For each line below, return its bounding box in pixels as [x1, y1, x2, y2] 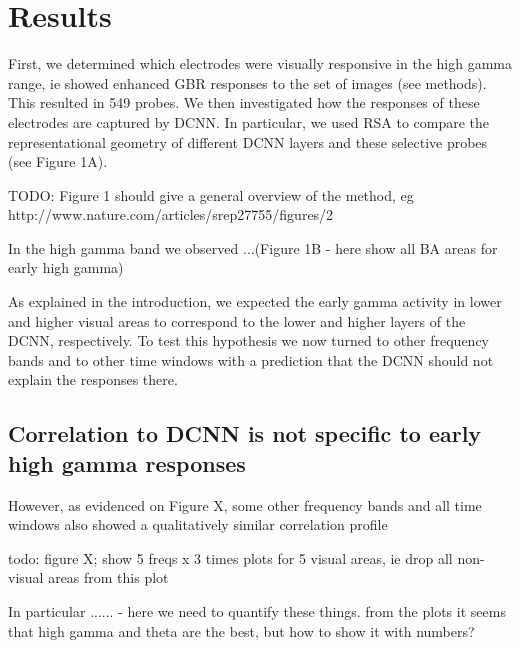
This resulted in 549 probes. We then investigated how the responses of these [8, 92, 480, 113]
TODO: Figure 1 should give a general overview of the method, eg [8, 184, 414, 205]
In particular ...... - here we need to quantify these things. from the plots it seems [8, 601, 506, 621]
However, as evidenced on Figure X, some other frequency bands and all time [8, 494, 482, 515]
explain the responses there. [8, 369, 178, 390]
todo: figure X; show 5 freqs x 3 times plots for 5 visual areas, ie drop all [8, 547, 453, 568]
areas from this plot [48, 567, 169, 588]
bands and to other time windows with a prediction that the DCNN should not [8, 349, 494, 370]
